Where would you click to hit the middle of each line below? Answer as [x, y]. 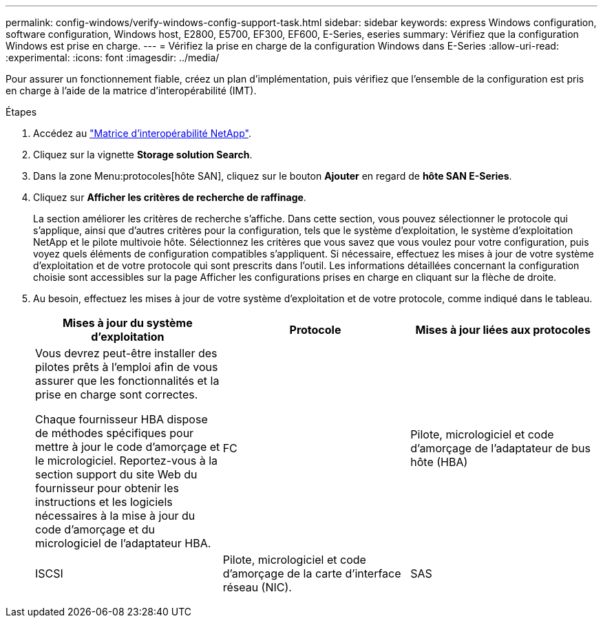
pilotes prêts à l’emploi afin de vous [127, 367]
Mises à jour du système [127, 323]
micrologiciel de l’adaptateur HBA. [123, 543]
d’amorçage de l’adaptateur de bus [500, 448]
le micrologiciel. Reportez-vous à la [127, 461]
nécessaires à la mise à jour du [115, 516]
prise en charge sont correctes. [117, 394]
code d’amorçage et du [95, 529]
